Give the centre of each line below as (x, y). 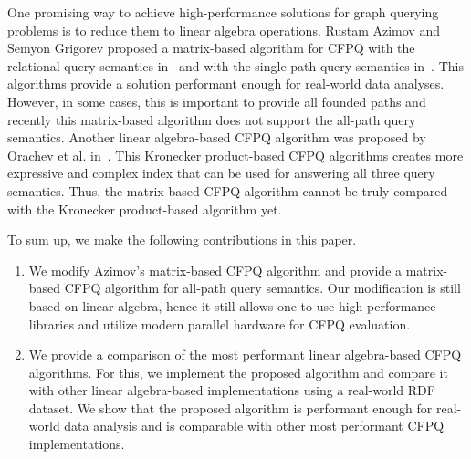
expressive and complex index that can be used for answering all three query (221, 173)
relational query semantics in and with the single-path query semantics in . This (235, 65)
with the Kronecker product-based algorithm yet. (145, 209)
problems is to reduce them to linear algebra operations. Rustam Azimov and (224, 30)
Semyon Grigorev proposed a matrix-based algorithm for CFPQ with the (211, 48)
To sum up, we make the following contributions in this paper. (182, 240)
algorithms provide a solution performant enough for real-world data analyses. (226, 83)
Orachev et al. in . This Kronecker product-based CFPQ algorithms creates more (235, 155)
